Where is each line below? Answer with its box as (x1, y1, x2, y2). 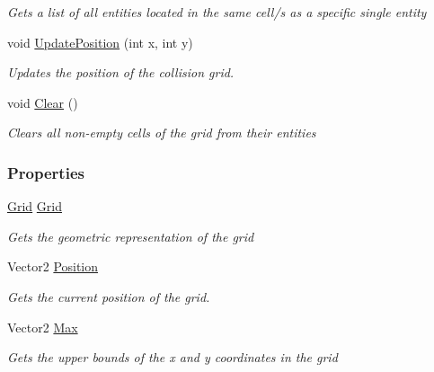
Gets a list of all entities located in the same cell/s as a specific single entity (7, 3, 427, 21)
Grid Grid (7, 197, 62, 216)
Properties (7, 161, 84, 183)
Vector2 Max (7, 317, 78, 336)
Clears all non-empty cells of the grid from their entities (7, 123, 316, 142)
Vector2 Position (7, 257, 99, 276)
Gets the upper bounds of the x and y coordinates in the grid (7, 348, 338, 367)
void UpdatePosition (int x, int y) (7, 32, 193, 51)
